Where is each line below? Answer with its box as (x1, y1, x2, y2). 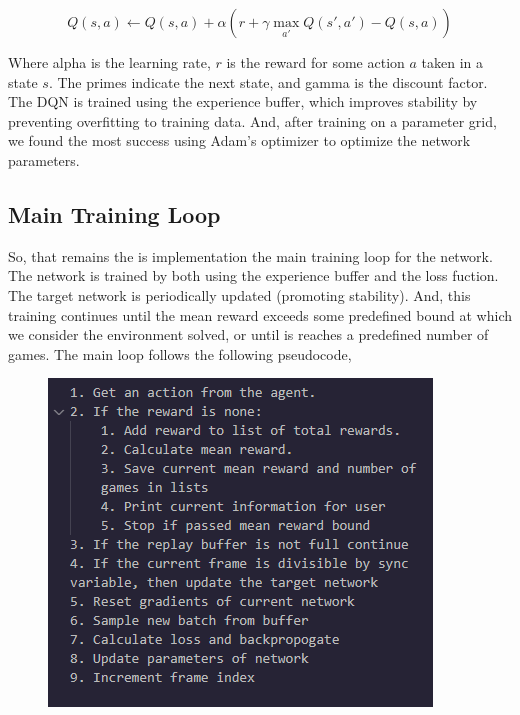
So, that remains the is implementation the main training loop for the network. (8, 245, 493, 266)
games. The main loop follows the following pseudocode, (8, 343, 352, 364)
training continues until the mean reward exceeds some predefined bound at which (8, 304, 512, 325)
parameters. (8, 149, 80, 170)
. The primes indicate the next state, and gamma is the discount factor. (48, 71, 488, 92)
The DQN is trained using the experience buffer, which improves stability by (8, 91, 478, 112)
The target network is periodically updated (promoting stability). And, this (8, 284, 471, 305)
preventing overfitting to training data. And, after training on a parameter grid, (8, 110, 497, 131)
